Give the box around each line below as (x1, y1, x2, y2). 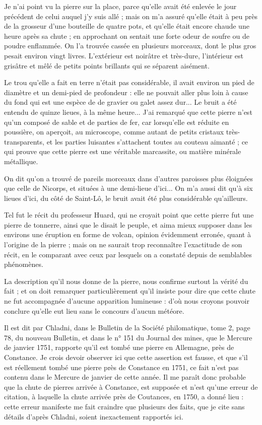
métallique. (4, 156, 38, 166)
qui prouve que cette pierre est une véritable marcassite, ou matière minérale (4, 146, 241, 157)
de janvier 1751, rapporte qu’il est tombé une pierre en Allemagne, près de (4, 342, 234, 352)
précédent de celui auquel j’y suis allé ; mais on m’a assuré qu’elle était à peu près (4, 11, 257, 21)
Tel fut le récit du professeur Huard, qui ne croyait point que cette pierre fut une (4, 209, 254, 220)
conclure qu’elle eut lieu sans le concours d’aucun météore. (4, 305, 184, 316)
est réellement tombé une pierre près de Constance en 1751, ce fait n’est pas (4, 362, 239, 372)
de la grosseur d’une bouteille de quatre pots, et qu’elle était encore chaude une (4, 21, 249, 31)
